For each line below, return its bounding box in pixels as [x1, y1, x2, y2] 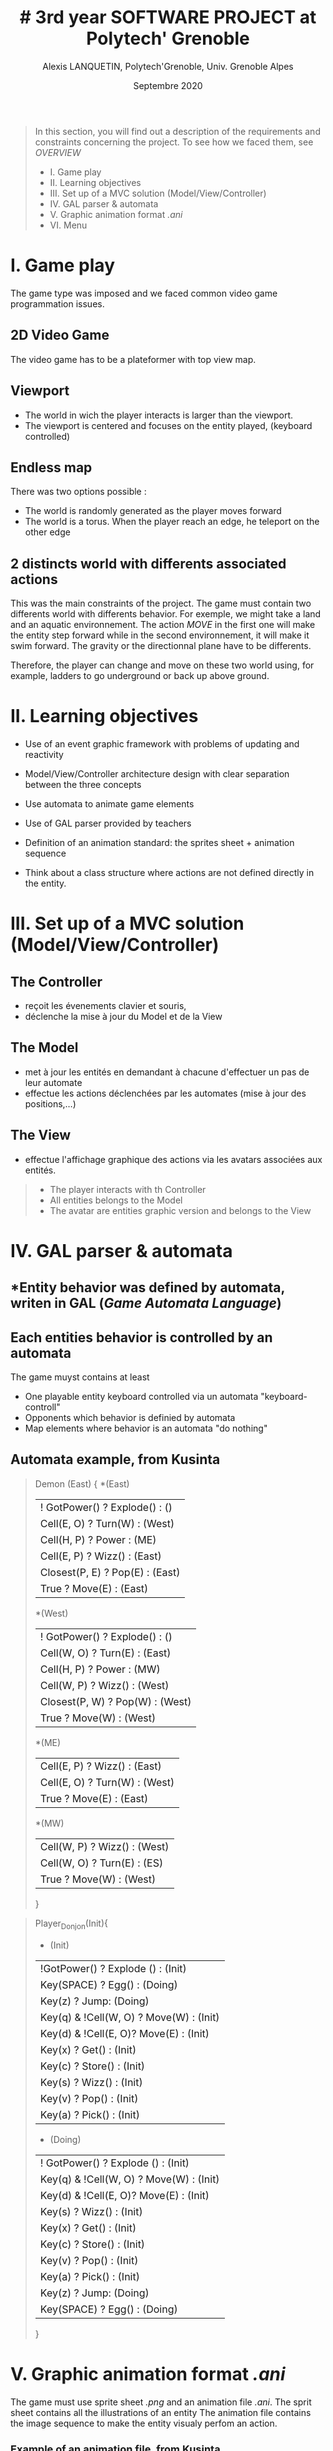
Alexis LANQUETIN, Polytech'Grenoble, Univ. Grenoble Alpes [42, 60, 294, 72]
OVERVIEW [34, 146, 82, 158]
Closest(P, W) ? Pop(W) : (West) [39, 1694, 192, 1708]
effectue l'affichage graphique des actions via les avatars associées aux [24, 1153, 323, 1165]
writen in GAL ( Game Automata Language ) [10, 1295, 282, 1312]
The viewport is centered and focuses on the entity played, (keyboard [24, 419, 313, 431]
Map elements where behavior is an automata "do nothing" [24, 1422, 268, 1435]
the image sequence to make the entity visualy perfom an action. [10, 2417, 278, 2429]
